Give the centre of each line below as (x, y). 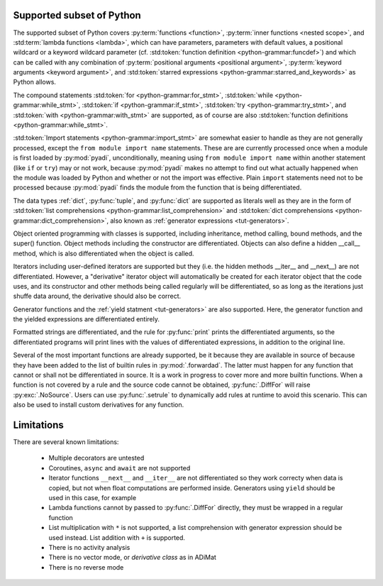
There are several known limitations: (66, 442)
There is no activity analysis (89, 547)
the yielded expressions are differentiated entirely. (86, 319)
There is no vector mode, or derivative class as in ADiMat (132, 558)
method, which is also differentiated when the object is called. (104, 253)
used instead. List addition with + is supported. (117, 537)
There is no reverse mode (86, 567)
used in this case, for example (93, 498)
